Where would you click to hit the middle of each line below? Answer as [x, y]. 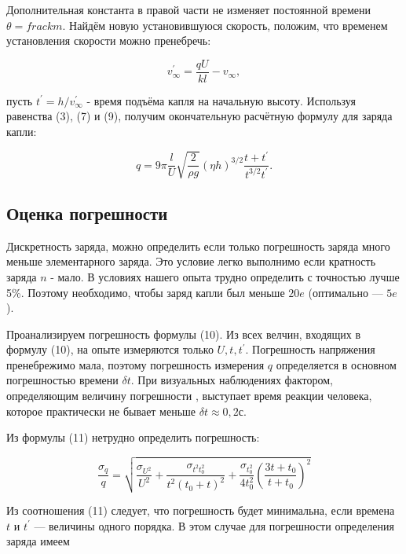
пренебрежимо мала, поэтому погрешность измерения [135, 364]
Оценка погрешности [87, 213]
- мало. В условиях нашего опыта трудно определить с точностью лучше [225, 276]
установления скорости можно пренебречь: [109, 40]
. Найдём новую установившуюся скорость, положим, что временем [225, 25]
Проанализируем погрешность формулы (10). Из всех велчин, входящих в [184, 334]
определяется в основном [336, 364]
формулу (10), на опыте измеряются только [110, 349]
